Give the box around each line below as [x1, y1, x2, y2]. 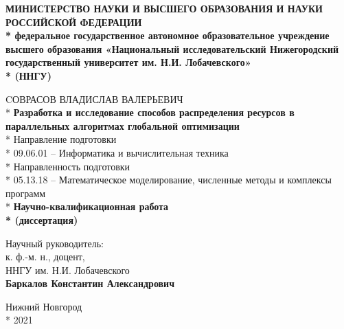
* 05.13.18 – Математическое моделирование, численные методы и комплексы [5, 172, 332, 187]
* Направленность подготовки [5, 159, 130, 173]
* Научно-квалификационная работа [5, 199, 169, 214]
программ [5, 185, 46, 200]
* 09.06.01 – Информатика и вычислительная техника [5, 145, 229, 159]
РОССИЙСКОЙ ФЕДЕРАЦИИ [5, 14, 142, 29]
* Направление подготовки [5, 132, 117, 146]
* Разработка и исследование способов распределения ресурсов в [5, 105, 295, 120]
